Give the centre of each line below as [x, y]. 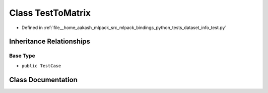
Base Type [22, 56]
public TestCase [41, 66]
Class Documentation [43, 79]
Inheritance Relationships [50, 42]
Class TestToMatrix [50, 13]
